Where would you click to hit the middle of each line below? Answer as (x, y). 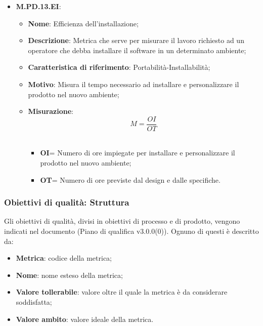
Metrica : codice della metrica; (64, 258)
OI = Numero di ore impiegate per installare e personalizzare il (138, 153)
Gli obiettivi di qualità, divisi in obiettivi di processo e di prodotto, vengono (122, 221)
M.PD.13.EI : (38, 6)
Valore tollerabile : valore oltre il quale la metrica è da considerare (122, 292)
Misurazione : (51, 111)
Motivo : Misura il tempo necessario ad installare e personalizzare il (134, 84)
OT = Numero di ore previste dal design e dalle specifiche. (130, 179)
